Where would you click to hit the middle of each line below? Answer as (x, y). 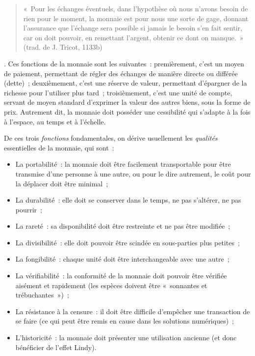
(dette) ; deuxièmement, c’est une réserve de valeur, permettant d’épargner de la (126, 83)
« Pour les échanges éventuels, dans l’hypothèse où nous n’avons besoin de (136, 8)
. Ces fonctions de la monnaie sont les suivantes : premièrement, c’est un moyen (124, 63)
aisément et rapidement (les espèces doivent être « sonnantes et (111, 285)
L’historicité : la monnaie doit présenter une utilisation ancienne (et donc (126, 338)
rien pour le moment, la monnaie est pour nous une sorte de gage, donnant (136, 18)
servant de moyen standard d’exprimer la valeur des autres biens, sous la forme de (127, 102)
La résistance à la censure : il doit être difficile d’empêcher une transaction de (133, 311)
